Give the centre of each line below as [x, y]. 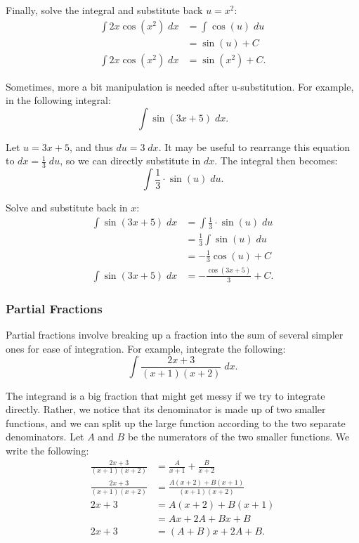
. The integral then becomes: [276, 161]
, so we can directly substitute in [130, 161]
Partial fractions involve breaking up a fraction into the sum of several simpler [175, 334]
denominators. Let [45, 437]
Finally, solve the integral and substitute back [104, 10]
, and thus [91, 146]
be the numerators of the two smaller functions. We [239, 437]
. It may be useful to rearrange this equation [254, 146]
